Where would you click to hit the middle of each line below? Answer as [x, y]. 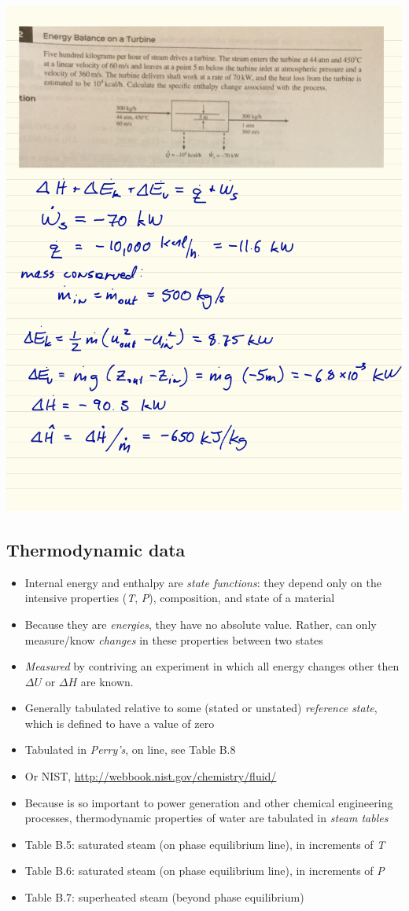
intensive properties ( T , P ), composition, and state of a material [180, 598]
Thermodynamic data [96, 549]
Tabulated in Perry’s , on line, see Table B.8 [130, 749]
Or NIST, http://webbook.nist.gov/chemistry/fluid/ [151, 776]
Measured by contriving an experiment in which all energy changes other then [212, 666]
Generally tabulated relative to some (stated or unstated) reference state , [201, 708]
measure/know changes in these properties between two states [174, 639]
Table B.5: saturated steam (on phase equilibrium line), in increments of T [205, 844]
